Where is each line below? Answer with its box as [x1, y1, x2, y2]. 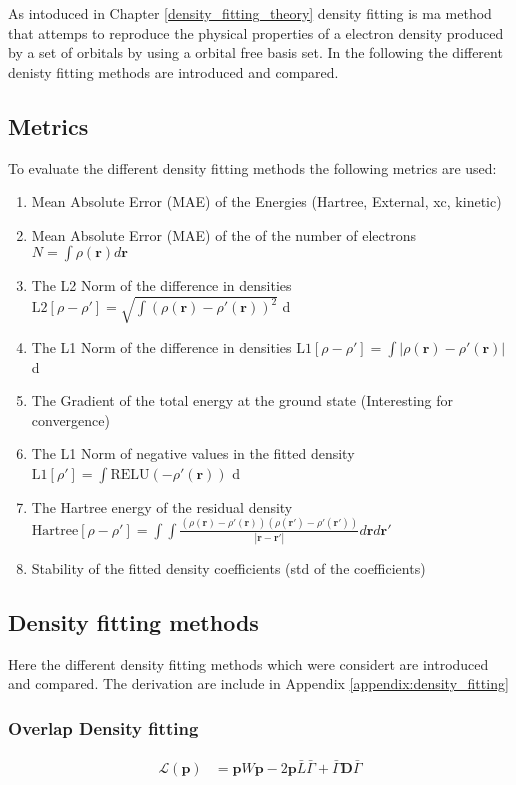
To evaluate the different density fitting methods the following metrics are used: [8, 157, 497, 178]
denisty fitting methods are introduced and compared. [8, 61, 339, 82]
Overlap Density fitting [8, 716, 199, 740]
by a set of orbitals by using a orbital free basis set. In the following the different [8, 42, 503, 63]
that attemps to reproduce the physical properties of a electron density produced [8, 22, 504, 43]
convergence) [31, 409, 110, 430]
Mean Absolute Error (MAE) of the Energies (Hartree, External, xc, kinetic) [31, 191, 502, 212]
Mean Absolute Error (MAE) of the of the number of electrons [31, 224, 416, 245]
